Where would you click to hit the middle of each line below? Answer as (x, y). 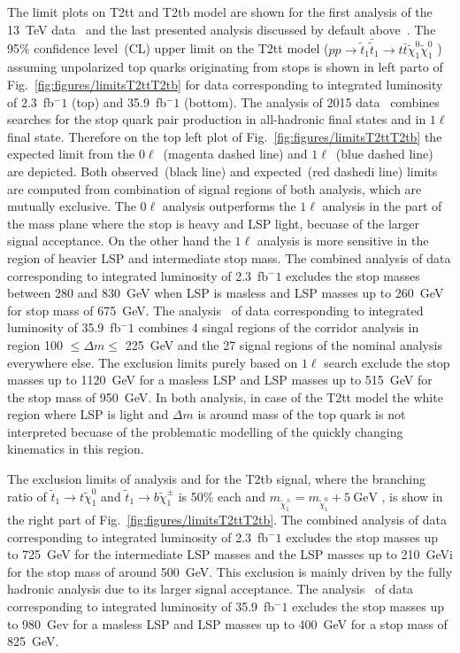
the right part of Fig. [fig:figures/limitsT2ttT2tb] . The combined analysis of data (227, 519)
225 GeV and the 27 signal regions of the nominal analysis (284, 344)
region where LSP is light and (88, 414)
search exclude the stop (387, 362)
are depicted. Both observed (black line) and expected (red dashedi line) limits (222, 171)
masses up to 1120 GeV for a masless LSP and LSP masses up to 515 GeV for (220, 380)
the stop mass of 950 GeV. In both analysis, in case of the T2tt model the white (225, 396)
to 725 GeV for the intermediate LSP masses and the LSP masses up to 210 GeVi (230, 554)
